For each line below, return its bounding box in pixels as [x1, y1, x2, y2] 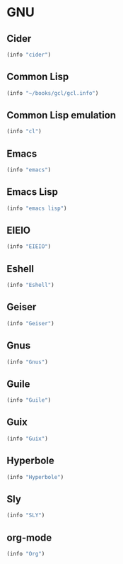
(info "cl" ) [6, 128, 42, 135]
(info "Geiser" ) [6, 320, 54, 327]
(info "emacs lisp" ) [6, 205, 68, 212]
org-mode [6, 531, 52, 543]
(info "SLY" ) [6, 512, 45, 519]
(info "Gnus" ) [6, 359, 49, 366]
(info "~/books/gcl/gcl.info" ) [6, 89, 99, 96]
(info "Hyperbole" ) [6, 473, 64, 480]
